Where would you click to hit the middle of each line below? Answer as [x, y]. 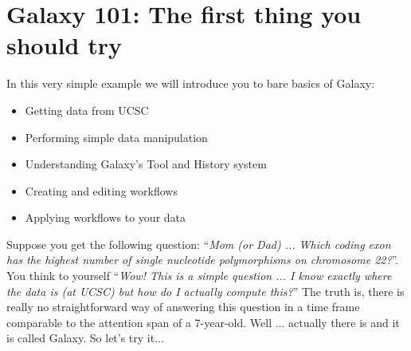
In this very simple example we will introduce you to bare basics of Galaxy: [191, 83]
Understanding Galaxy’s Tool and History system [146, 164]
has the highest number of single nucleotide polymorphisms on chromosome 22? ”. [203, 260]
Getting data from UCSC [87, 110]
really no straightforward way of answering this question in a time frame [183, 307]
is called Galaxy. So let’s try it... [85, 338]
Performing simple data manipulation [116, 137]
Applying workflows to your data [106, 217]
